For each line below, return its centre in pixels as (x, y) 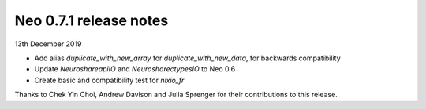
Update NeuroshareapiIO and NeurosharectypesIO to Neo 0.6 (135, 69)
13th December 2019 (48, 44)
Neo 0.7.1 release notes (92, 20)
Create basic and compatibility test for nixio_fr (109, 80)
